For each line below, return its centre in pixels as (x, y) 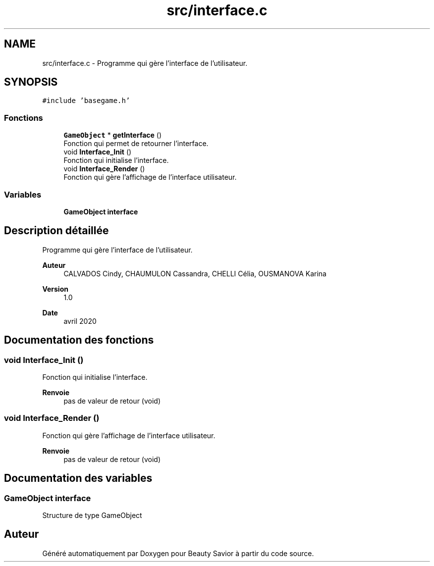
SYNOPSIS (31, 82)
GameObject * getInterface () (113, 135)
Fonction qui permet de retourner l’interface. (136, 144)
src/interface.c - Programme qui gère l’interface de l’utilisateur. (145, 63)
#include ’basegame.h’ (86, 101)
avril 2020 (80, 321)
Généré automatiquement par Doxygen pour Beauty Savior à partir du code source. (178, 553)
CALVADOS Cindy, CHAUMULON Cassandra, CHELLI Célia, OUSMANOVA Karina (195, 273)
